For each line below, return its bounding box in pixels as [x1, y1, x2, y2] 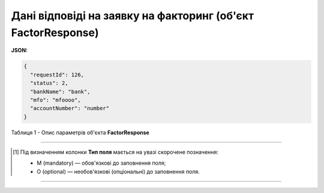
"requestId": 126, [30, 71, 84, 78]
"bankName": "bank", [30, 88, 91, 95]
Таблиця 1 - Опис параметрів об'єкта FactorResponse [11, 129, 149, 136]
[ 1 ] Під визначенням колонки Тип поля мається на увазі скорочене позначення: [13, 149, 219, 156]
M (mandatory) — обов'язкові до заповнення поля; [37, 159, 166, 167]
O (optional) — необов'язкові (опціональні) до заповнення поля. [37, 168, 200, 175]
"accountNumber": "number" [30, 105, 110, 112]
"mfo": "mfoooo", [30, 96, 81, 103]
